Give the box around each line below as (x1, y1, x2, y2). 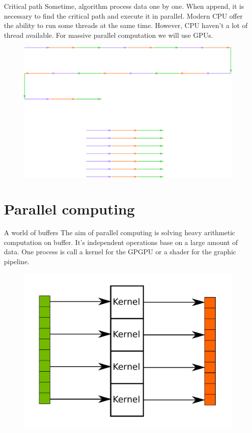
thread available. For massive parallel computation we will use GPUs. (4, 29, 213, 40)
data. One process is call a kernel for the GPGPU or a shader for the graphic (4, 246, 236, 257)
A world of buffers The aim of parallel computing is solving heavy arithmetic (4, 227, 235, 238)
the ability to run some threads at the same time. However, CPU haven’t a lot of (4, 20, 248, 30)
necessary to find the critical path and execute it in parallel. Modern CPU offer (4, 10, 243, 21)
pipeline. (4, 256, 29, 266)
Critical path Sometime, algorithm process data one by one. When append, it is (4, 1, 244, 11)
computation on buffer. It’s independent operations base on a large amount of (4, 237, 238, 247)
